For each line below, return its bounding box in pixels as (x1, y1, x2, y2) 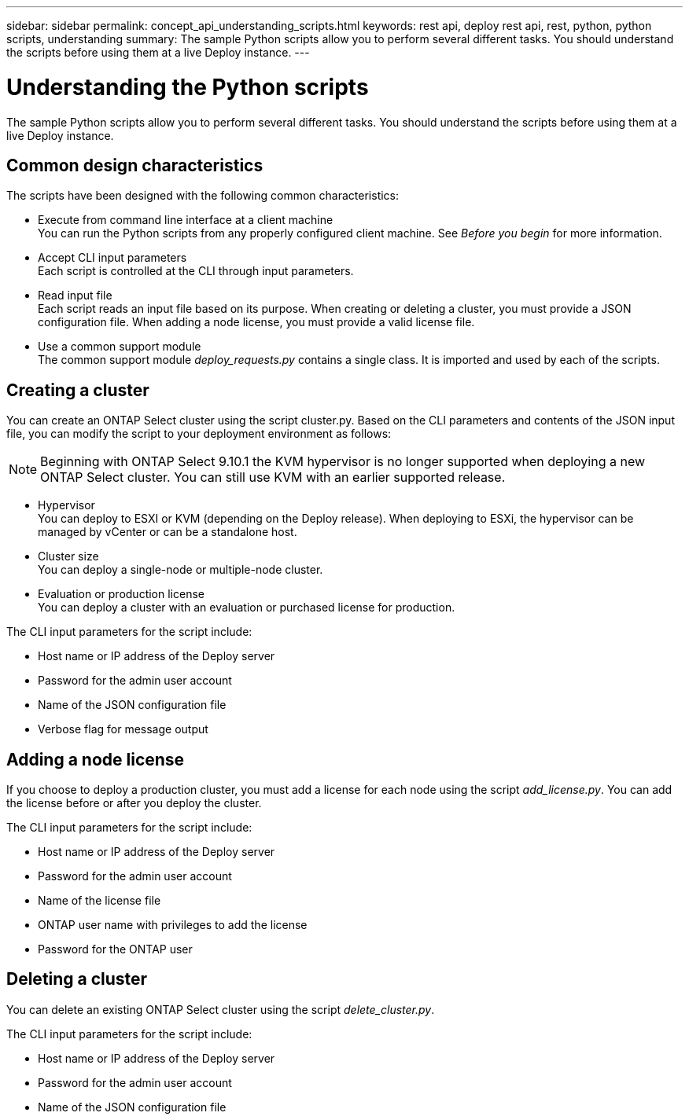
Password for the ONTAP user (38, 942, 193, 957)
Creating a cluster (6, 380, 149, 400)
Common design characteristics (6, 155, 263, 175)
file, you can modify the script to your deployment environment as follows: (6, 427, 392, 441)
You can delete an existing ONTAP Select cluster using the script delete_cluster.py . (6, 1002, 435, 1016)
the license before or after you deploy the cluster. (6, 796, 262, 810)
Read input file (38, 288, 112, 303)
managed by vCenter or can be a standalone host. (38, 525, 297, 539)
